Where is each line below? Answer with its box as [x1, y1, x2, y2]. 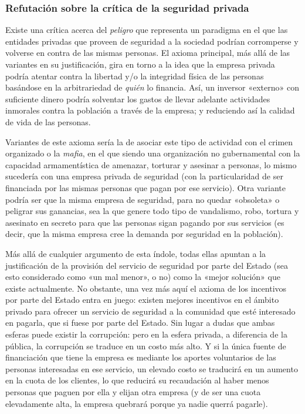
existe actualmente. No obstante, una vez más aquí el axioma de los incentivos [5, 282, 287, 294]
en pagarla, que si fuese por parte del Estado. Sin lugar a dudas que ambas [5, 316, 275, 329]
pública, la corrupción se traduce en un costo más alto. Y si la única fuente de [5, 339, 286, 352]
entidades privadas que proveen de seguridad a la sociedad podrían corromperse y [5, 35, 299, 47]
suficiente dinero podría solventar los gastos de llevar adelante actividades [5, 92, 270, 105]
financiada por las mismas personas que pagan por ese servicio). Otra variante [5, 181, 286, 193]
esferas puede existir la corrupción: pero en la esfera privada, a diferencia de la [5, 328, 287, 340]
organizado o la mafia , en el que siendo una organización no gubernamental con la [5, 147, 300, 159]
